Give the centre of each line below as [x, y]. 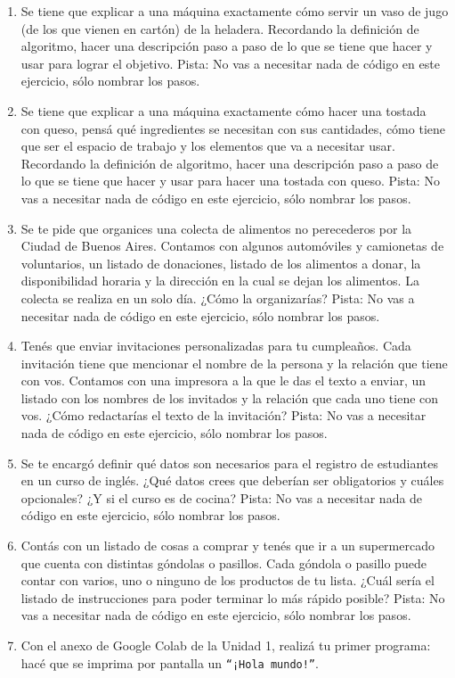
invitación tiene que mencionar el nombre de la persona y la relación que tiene [234, 363]
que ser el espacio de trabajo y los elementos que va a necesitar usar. [208, 146]
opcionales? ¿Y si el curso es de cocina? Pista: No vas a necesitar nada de [222, 497]
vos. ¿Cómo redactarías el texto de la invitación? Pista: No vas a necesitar [223, 415]
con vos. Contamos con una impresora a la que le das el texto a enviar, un [223, 380]
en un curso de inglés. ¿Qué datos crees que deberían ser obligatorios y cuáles [232, 480]
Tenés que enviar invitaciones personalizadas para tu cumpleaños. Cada [216, 346]
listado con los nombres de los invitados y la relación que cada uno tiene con [230, 397]
